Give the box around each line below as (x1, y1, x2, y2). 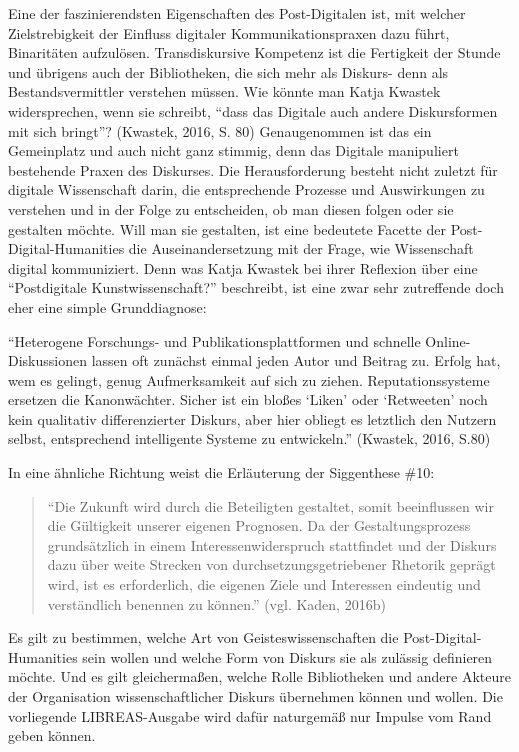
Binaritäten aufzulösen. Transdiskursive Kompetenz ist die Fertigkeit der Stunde (8, 42, 501, 63)
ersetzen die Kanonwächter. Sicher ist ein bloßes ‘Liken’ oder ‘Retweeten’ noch (8, 389, 488, 410)
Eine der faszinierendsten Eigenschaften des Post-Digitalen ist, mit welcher (8, 3, 466, 23)
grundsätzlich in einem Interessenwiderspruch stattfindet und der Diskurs (47, 534, 497, 555)
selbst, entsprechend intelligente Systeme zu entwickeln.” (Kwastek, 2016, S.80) (8, 428, 491, 449)
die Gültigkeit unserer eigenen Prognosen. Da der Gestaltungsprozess (47, 515, 471, 536)
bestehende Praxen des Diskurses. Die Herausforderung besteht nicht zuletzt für (8, 159, 498, 180)
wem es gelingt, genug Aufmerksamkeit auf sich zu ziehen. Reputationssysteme (8, 369, 490, 390)
